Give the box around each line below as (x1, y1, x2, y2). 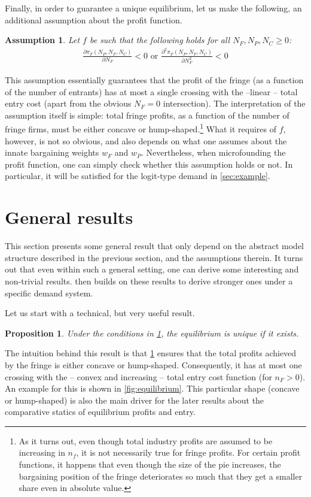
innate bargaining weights (5, 146, 99, 159)
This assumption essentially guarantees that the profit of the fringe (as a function (5, 74, 304, 86)
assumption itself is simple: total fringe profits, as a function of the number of (5, 108, 289, 121)
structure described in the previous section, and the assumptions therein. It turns (5, 251, 303, 263)
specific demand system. (5, 286, 93, 299)
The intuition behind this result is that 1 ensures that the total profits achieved (5, 347, 297, 359)
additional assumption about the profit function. (5, 13, 182, 26)
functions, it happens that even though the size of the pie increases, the (19, 458, 281, 471)
